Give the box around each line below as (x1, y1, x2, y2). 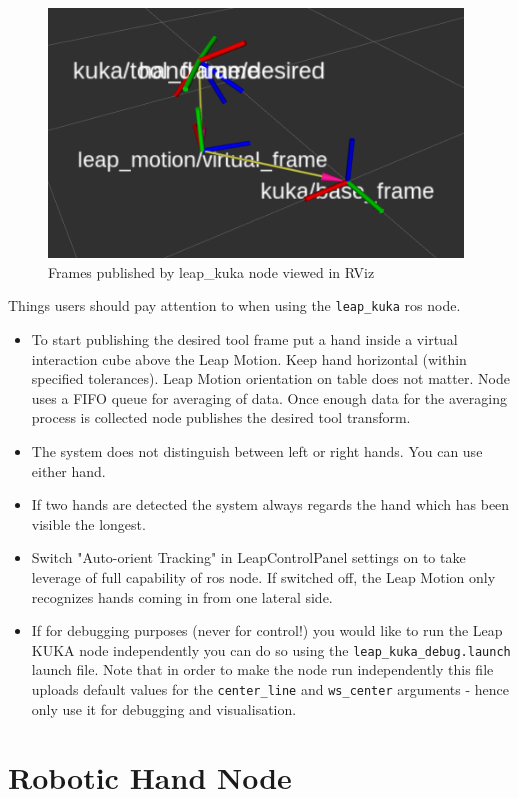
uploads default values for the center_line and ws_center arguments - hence (31, 678, 509, 699)
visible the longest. (31, 513, 146, 534)
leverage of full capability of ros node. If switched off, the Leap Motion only (31, 566, 496, 587)
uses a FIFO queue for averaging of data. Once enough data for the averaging (31, 387, 507, 408)
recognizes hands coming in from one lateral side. (31, 586, 333, 607)
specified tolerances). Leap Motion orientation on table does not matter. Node (31, 368, 510, 389)
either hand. (31, 460, 106, 481)
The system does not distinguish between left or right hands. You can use (31, 440, 483, 461)
